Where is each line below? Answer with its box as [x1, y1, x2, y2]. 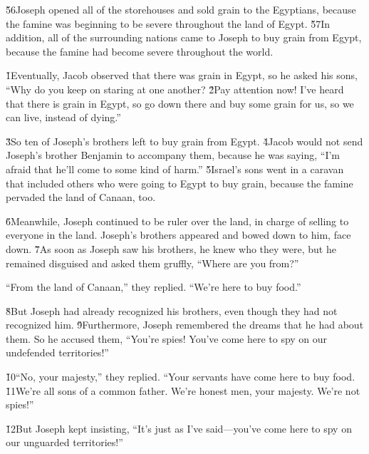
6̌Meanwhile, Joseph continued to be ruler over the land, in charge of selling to [6, 213, 349, 228]
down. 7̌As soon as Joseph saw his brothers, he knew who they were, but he [6, 241, 336, 256]
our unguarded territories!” [6, 435, 123, 450]
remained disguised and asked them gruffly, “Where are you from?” [6, 255, 299, 270]
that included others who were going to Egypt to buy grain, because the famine [6, 175, 353, 190]
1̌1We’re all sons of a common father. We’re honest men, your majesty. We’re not [6, 383, 360, 398]
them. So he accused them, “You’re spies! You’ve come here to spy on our [6, 331, 328, 346]
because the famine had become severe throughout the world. [6, 43, 274, 58]
